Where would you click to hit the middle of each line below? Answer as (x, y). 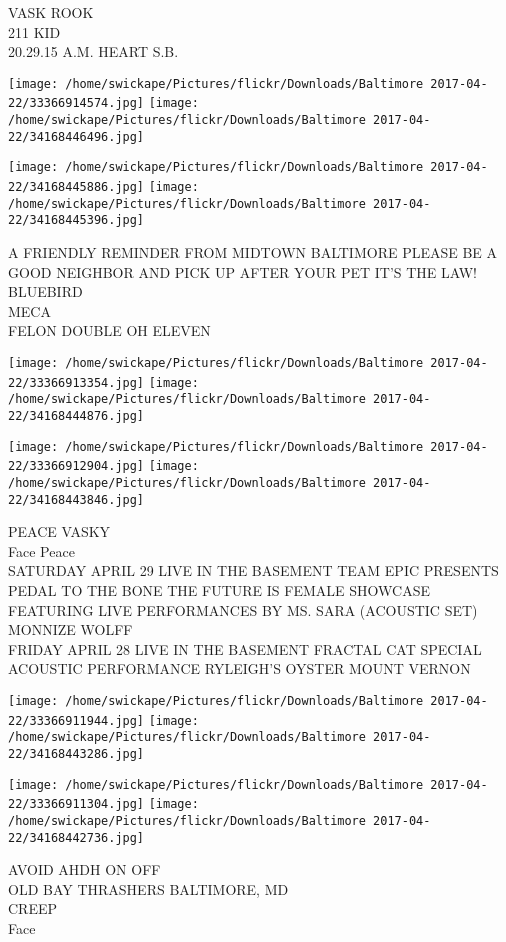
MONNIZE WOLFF (70, 629)
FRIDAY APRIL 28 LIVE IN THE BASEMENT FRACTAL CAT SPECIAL (245, 648)
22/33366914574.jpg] (76, 103)
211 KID (34, 31)
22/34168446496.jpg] (76, 136)
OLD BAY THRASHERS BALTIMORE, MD (148, 888)
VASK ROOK (51, 12)
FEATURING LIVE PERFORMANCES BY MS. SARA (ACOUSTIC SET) (243, 609)
